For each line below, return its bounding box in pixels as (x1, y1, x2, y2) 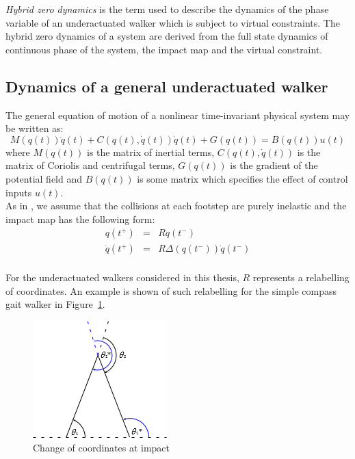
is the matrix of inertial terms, (86, 144, 215, 159)
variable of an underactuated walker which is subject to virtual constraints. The (5, 15, 340, 29)
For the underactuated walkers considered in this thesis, (5, 270, 239, 284)
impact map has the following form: (5, 211, 155, 226)
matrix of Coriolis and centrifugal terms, (5, 158, 175, 172)
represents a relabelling (252, 270, 350, 284)
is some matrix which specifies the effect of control (137, 171, 348, 185)
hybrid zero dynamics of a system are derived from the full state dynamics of (5, 29, 328, 43)
